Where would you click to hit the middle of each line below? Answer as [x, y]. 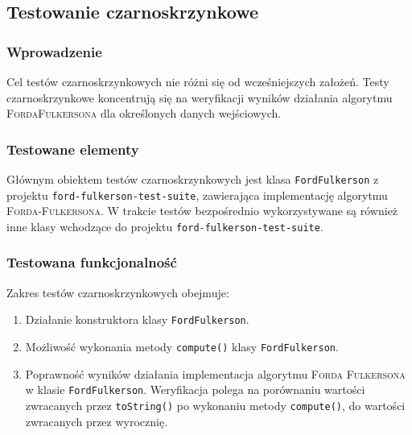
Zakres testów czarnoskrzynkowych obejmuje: [118, 292]
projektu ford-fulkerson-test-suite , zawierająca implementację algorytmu [197, 195]
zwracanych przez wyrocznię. [97, 421]
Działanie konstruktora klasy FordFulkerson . [137, 319]
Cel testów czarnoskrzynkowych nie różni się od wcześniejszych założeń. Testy [198, 81]
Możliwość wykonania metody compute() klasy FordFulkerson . [182, 347]
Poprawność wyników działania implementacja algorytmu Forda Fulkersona [215, 373]
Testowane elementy [73, 149]
